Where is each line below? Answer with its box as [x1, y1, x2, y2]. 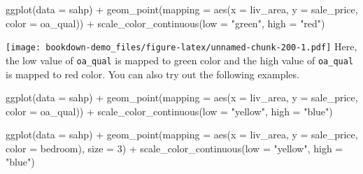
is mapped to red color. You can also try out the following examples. [6, 66, 299, 81]
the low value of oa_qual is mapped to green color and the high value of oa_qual [6, 52, 354, 67]
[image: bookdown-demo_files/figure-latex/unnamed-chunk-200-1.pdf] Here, [6, 39, 357, 54]
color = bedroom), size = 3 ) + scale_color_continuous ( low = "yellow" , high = [6, 140, 343, 155]
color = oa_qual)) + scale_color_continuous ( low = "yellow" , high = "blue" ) [6, 103, 333, 118]
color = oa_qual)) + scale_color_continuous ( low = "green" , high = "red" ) [6, 15, 325, 30]
